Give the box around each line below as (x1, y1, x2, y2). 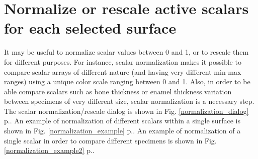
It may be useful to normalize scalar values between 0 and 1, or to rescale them (4, 47, 249, 57)
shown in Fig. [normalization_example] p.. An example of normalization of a (4, 125, 241, 136)
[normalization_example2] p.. (4, 145, 95, 155)
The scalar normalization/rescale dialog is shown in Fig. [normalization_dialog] (4, 105, 249, 116)
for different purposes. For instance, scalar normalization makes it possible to (4, 56, 241, 67)
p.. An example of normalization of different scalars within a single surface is (4, 115, 240, 126)
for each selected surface (4, 18, 177, 38)
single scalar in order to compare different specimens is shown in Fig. (4, 135, 217, 145)
